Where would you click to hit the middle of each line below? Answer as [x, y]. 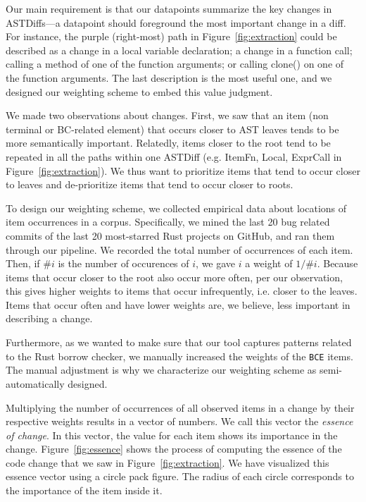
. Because [337, 263]
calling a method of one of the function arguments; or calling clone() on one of [175, 64]
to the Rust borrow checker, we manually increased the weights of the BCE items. [179, 356]
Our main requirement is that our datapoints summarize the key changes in [169, 8]
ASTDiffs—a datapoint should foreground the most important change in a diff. [176, 22]
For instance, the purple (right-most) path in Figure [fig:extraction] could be [171, 36]
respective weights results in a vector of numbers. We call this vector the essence [179, 421]
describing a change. [49, 318]
